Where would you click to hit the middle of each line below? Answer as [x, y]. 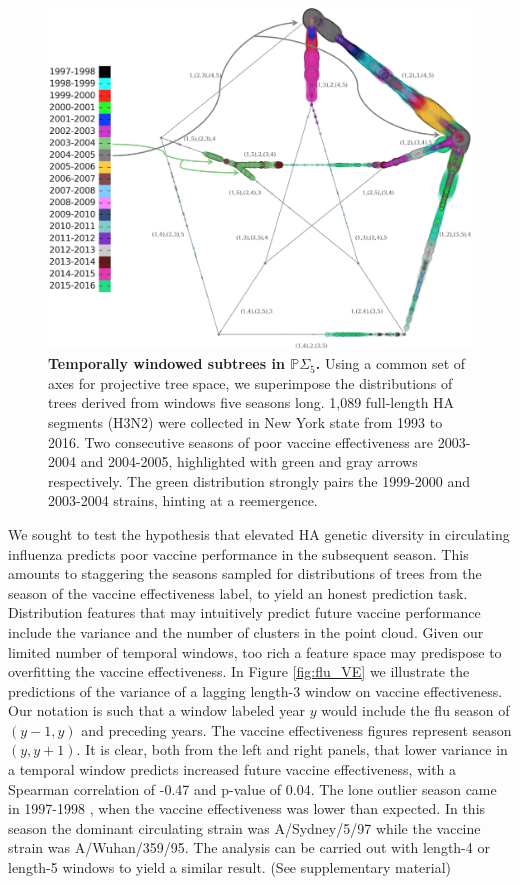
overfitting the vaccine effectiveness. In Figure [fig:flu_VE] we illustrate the [239, 671]
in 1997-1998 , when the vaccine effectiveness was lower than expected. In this [247, 808]
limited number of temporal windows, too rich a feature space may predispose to [255, 651]
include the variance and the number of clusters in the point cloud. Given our [246, 631]
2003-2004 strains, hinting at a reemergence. [183, 500]
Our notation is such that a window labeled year [156, 710]
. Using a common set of [390, 363]
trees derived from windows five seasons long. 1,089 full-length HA [251, 402]
